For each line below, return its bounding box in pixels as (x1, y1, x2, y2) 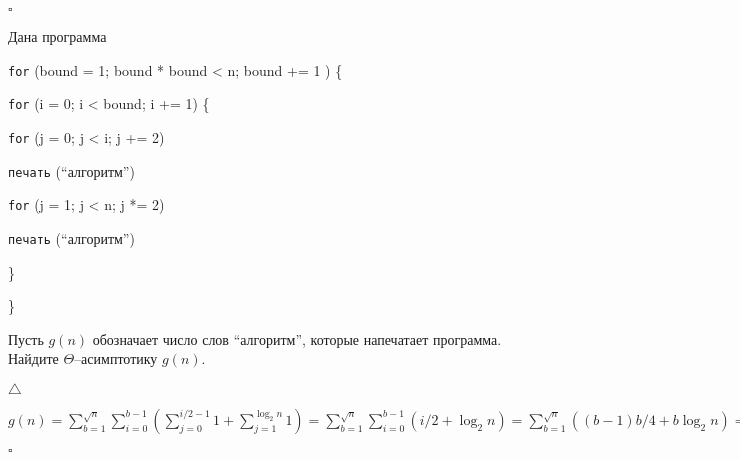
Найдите (8, 348, 59, 369)
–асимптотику (74, 348, 158, 369)
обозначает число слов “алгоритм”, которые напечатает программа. (92, 328, 502, 349)
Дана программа (8, 26, 107, 46)
